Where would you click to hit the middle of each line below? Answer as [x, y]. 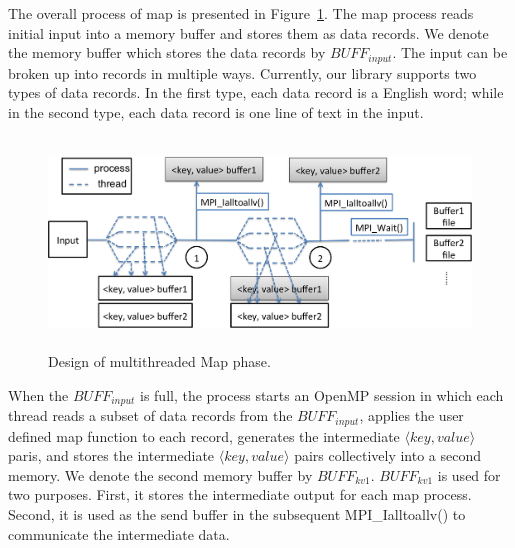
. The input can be [450, 52]
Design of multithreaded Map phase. [159, 361]
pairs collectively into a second [388, 455]
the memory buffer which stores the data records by [167, 52]
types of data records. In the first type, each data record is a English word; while [256, 92]
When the [38, 394]
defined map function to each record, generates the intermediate [204, 435]
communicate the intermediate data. [119, 533]
